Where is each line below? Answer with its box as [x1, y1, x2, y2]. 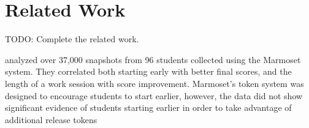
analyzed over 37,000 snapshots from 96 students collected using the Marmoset [5, 53, 301, 66]
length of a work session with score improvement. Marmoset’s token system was [5, 77, 304, 89]
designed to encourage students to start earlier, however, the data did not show [5, 89, 303, 102]
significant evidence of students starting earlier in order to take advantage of [5, 101, 292, 114]
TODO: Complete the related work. [5, 32, 139, 45]
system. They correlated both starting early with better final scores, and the [5, 65, 292, 78]
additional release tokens [5, 113, 97, 126]
